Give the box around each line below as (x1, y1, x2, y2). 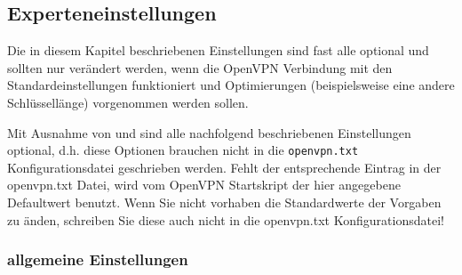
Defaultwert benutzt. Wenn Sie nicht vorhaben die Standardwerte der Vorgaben (7, 193, 442, 212)
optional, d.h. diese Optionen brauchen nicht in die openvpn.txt (7, 141, 359, 159)
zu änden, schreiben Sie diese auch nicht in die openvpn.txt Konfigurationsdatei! (7, 210, 444, 229)
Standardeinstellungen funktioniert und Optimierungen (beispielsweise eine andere (7, 76, 455, 94)
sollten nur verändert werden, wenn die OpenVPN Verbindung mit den (7, 58, 393, 77)
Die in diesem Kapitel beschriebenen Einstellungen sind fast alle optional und (7, 41, 429, 60)
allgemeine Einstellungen (7, 248, 188, 271)
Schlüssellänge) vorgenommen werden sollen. (7, 93, 249, 111)
